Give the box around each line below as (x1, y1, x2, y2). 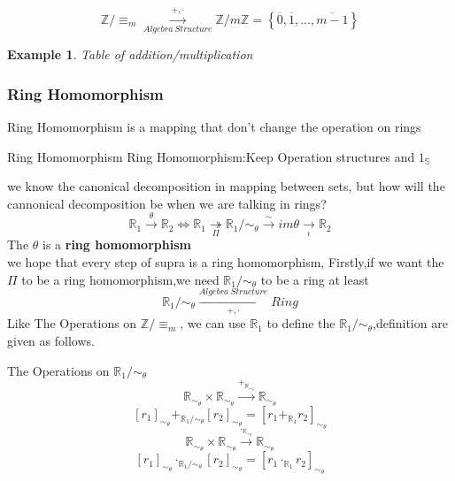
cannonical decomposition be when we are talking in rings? (7, 194, 327, 212)
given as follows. (7, 332, 95, 349)
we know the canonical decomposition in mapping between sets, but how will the (7, 177, 445, 195)
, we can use (180, 314, 246, 332)
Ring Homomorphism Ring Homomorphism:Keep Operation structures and (7, 147, 415, 165)
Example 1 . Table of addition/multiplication (7, 45, 253, 64)
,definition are (373, 314, 448, 332)
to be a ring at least (260, 270, 369, 288)
